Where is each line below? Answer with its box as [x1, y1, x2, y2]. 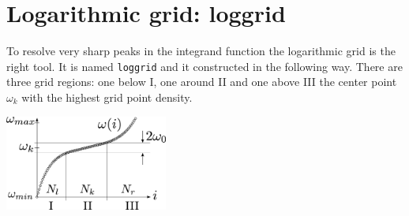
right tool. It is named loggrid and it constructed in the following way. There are [6, 58, 403, 74]
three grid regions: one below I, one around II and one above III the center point [6, 73, 397, 90]
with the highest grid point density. [21, 88, 193, 105]
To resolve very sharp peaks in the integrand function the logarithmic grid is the [6, 43, 396, 59]
